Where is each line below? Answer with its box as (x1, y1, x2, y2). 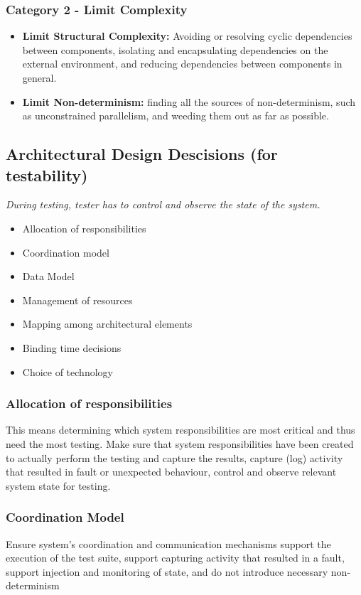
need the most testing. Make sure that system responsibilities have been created (6, 436, 354, 451)
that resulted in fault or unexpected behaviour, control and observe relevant (6, 464, 337, 479)
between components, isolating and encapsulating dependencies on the (22, 42, 328, 57)
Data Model (22, 269, 75, 284)
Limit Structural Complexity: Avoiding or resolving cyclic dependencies (22, 28, 352, 43)
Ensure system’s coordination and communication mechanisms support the (6, 536, 331, 551)
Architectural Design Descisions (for (6, 143, 278, 165)
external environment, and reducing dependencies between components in (22, 56, 343, 71)
